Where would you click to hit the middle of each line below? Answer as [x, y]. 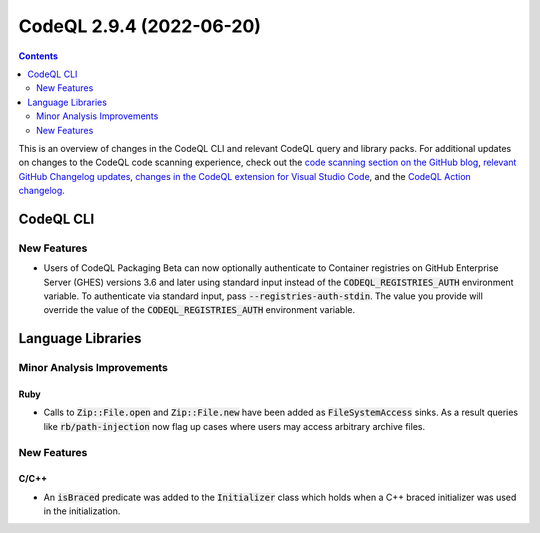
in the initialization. [82, 511]
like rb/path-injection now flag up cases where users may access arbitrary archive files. [234, 426]
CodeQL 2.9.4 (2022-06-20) [140, 26]
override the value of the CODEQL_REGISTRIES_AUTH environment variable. [199, 310]
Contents [38, 56]
